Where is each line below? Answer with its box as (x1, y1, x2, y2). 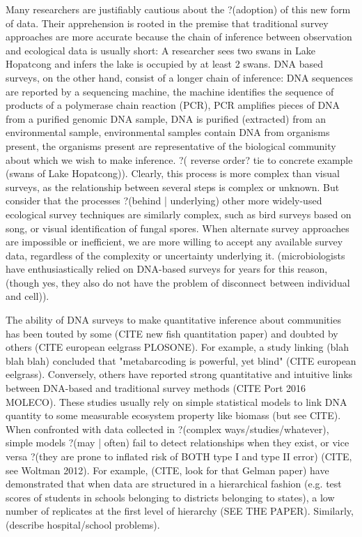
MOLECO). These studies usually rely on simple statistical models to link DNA (6, 394, 347, 409)
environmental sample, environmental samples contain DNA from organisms (6, 125, 330, 139)
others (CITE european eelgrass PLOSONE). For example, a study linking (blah (6, 340, 349, 354)
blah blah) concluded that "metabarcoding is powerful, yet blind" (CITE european (6, 353, 356, 368)
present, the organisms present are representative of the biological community (6, 138, 336, 153)
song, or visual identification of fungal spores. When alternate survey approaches (6, 220, 349, 235)
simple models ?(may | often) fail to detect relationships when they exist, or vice (6, 435, 349, 450)
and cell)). (6, 289, 49, 303)
